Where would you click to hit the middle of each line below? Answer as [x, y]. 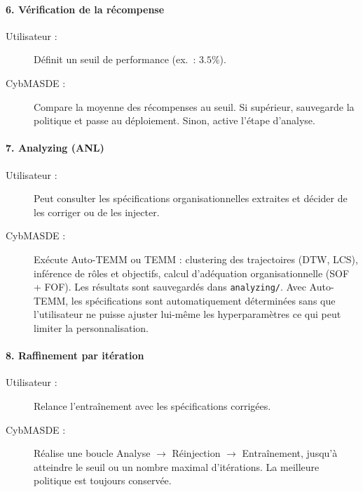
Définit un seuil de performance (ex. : [115, 59]
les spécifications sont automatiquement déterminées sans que [203, 300]
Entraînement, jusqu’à [290, 453]
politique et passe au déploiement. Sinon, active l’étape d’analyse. [174, 120]
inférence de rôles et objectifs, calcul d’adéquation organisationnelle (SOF [192, 273]
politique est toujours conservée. [103, 480]
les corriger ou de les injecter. [97, 212]
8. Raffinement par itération [75, 355]
